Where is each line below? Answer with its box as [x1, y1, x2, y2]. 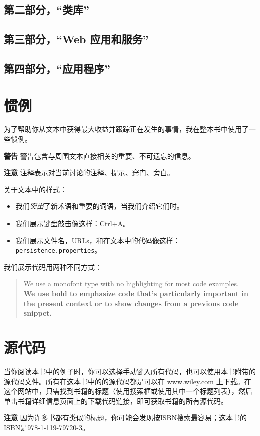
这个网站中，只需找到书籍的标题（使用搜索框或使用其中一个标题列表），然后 [4, 386, 252, 396]
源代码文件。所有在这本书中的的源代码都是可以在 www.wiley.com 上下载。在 [4, 376, 251, 386]
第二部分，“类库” [4, 2, 89, 17]
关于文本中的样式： [4, 184, 67, 194]
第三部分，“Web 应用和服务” [4, 31, 149, 47]
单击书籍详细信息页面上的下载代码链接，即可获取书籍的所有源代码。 [4, 395, 228, 406]
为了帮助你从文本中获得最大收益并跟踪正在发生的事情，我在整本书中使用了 [4, 124, 249, 134]
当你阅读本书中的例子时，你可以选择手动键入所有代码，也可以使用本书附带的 [4, 366, 256, 376]
